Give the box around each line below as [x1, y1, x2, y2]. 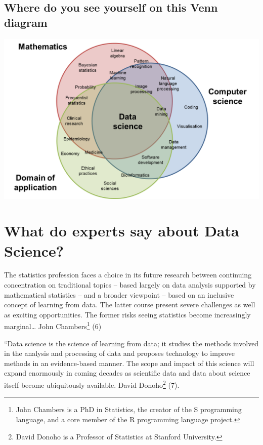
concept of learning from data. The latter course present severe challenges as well [4, 299, 255, 310]
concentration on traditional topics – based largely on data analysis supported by [4, 279, 256, 290]
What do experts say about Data [4, 220, 239, 241]
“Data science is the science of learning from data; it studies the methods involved [4, 338, 259, 348]
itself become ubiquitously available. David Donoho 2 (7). [4, 378, 180, 390]
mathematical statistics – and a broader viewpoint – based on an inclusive [4, 289, 234, 300]
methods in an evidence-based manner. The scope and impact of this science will [4, 357, 254, 368]
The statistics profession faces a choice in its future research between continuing [4, 269, 252, 280]
